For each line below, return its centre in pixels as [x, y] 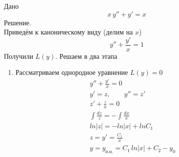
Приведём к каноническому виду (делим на [69, 32]
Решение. [18, 22]
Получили [19, 56]
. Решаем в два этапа [86, 56]
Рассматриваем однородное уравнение [72, 72]
